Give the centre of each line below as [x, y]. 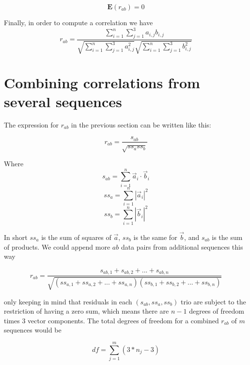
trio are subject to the [213, 301]
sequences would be [33, 330]
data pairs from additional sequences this [182, 246]
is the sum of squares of [76, 237]
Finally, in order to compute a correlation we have [78, 22]
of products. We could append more [57, 246]
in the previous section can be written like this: [141, 124]
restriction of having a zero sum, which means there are [86, 311]
